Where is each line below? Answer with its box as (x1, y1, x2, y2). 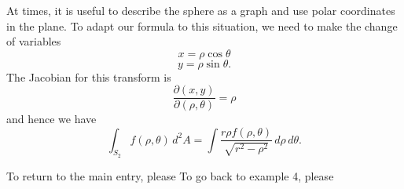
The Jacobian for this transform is (6, 68, 171, 85)
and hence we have (6, 111, 97, 127)
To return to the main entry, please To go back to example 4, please (6, 167, 334, 184)
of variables (6, 33, 61, 49)
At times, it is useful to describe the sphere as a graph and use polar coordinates (6, 2, 395, 18)
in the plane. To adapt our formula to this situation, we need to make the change (6, 17, 398, 34)
